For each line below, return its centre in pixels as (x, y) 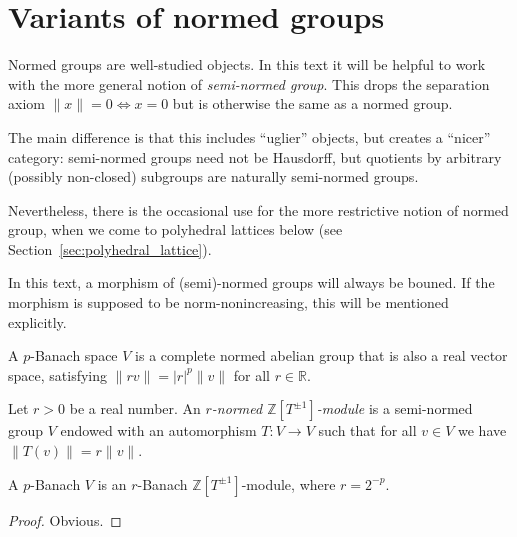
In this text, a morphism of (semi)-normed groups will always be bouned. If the (251, 282)
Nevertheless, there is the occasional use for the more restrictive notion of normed (258, 209)
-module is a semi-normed (394, 408)
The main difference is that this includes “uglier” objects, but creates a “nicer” (249, 136)
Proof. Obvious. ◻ (65, 519)
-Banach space (74, 355)
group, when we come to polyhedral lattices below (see (175, 229)
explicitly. (37, 321)
